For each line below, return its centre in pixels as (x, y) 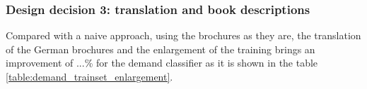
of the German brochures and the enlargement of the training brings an (161, 49)
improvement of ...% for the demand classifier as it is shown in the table (162, 63)
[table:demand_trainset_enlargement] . (89, 76)
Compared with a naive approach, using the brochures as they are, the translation (183, 35)
